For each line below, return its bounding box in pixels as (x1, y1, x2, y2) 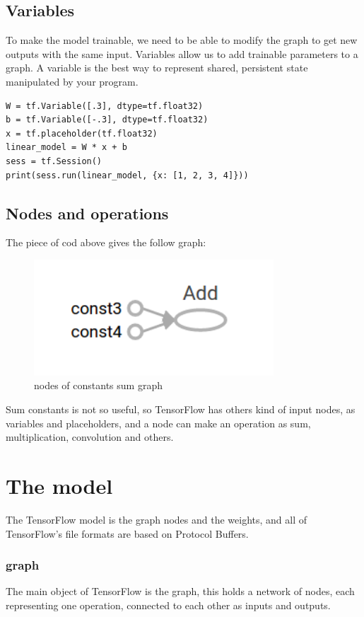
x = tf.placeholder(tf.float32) (6, 128, 158, 139)
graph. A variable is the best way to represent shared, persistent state (6, 60, 308, 75)
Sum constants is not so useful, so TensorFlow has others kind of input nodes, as (6, 402, 356, 417)
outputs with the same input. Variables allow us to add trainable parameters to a (6, 46, 358, 61)
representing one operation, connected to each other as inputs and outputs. (6, 597, 331, 612)
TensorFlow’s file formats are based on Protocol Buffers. (6, 526, 249, 541)
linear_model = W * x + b (6, 142, 127, 153)
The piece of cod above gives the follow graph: (6, 235, 206, 250)
